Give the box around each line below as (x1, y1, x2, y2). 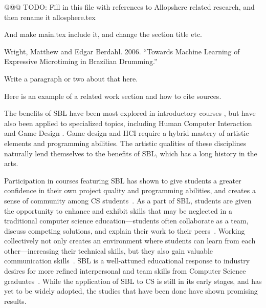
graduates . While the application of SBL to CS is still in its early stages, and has (4, 275, 262, 286)
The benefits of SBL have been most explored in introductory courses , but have (4, 108, 256, 118)
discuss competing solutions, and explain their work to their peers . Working (4, 225, 245, 236)
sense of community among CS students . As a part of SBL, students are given (4, 195, 252, 206)
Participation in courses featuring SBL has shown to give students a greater (4, 175, 241, 186)
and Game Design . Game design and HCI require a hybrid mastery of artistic (4, 128, 249, 138)
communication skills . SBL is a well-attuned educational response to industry (4, 255, 250, 266)
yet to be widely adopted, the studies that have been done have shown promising (4, 285, 258, 296)
